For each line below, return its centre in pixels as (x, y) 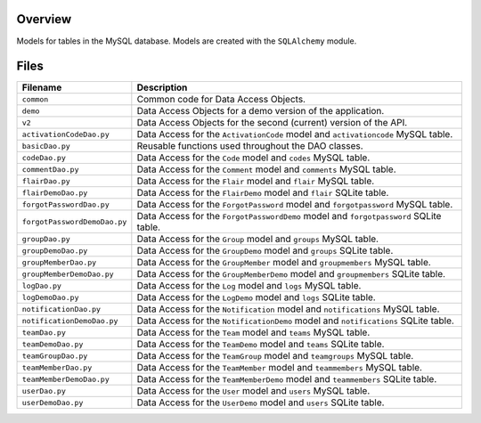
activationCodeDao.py (66, 134)
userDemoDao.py (53, 402)
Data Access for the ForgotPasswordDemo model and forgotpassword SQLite (289, 216)
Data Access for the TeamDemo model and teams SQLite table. (261, 345)
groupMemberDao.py (59, 262)
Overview (44, 19)
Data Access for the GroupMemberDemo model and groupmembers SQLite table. (291, 274)
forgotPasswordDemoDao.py (74, 221)
